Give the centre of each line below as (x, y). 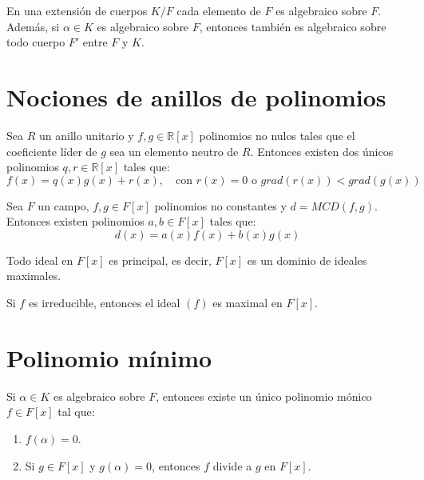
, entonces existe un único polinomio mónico (264, 396)
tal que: (76, 412)
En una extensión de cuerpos (77, 10)
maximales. (34, 276)
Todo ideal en (40, 260)
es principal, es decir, (160, 260)
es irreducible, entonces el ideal (104, 303)
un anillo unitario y (86, 135)
